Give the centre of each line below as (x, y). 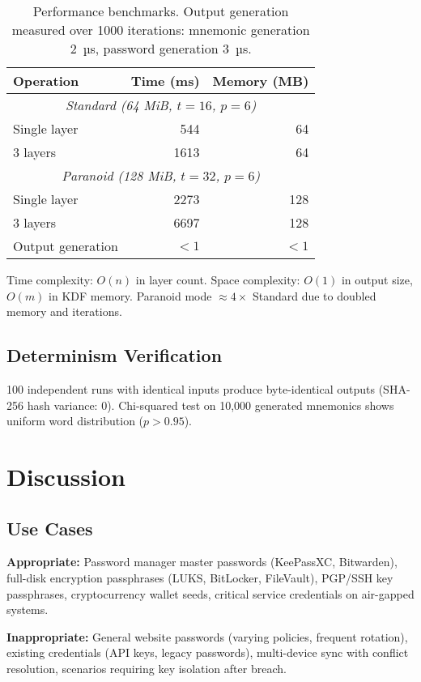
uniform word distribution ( (75, 421)
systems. (28, 610)
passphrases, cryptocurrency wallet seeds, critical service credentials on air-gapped (210, 593)
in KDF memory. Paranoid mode (130, 295)
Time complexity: (50, 279)
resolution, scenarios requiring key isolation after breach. (147, 668)
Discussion (66, 476)
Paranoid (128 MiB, (119, 175)
